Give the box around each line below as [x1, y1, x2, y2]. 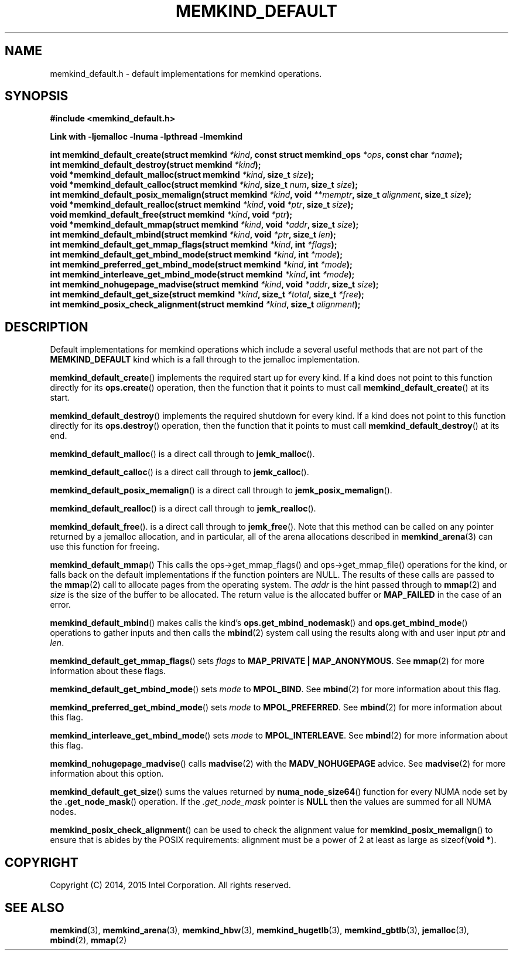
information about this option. [50, 768, 164, 779]
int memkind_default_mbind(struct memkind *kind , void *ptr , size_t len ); [50, 229, 336, 240]
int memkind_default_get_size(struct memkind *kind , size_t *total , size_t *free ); [50, 289, 364, 300]
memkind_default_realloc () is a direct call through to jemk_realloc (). [50, 503, 316, 514]
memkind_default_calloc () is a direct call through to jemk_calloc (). [50, 467, 309, 477]
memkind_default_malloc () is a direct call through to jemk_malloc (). [50, 449, 315, 459]
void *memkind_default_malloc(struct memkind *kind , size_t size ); [50, 170, 314, 180]
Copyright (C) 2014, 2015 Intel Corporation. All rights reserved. [50, 880, 291, 890]
